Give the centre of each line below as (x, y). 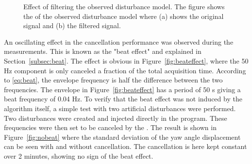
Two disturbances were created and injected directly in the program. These (116, 118)
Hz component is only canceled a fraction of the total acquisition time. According (125, 70)
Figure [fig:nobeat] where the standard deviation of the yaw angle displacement (122, 137)
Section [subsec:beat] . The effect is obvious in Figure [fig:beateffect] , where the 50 (126, 60)
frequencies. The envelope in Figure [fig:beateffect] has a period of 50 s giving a (122, 89)
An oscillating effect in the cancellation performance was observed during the (119, 41)
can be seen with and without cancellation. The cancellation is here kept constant (126, 146)
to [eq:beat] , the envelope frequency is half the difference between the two (113, 80)
